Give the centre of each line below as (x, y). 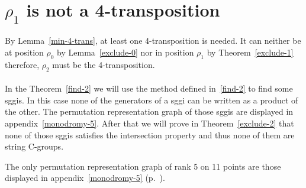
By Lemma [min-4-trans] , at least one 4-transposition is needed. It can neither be (153, 40)
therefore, (22, 64)
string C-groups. (34, 146)
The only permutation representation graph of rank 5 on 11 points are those (143, 166)
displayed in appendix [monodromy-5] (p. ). (85, 178)
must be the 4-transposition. (104, 64)
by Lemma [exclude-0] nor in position (125, 52)
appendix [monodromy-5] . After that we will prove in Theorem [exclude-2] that (149, 123)
